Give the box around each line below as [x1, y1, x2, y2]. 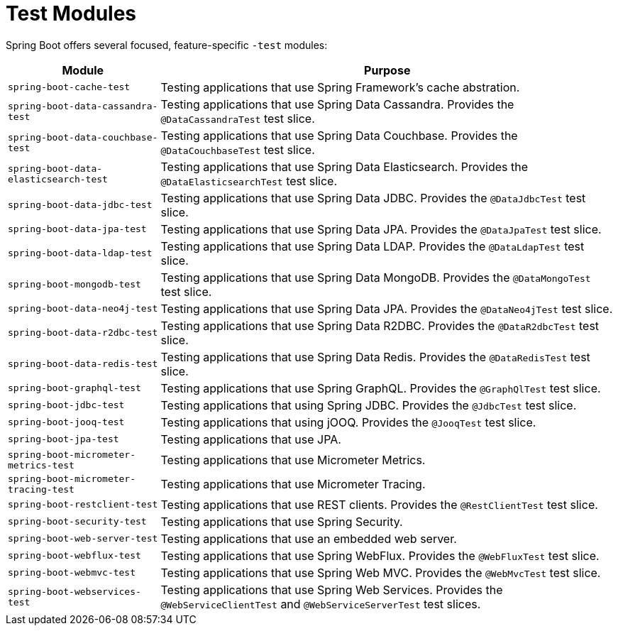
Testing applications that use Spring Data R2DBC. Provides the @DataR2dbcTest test [160, 318, 600, 333]
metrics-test [8, 459, 75, 471]
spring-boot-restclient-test [8, 499, 158, 510]
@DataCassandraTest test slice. [160, 111, 315, 126]
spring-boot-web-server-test [8, 533, 158, 544]
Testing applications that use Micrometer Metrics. [160, 452, 426, 467]
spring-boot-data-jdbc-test [8, 199, 153, 211]
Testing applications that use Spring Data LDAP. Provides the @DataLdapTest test [160, 238, 585, 253]
